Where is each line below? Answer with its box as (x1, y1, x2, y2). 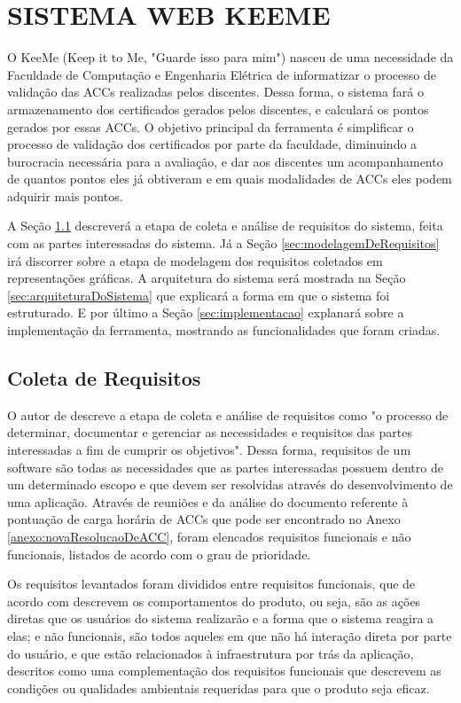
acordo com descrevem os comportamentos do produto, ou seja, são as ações (7, 591, 421, 610)
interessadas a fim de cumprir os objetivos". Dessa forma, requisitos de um (7, 441, 411, 459)
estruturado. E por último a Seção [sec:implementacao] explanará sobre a (7, 303, 404, 322)
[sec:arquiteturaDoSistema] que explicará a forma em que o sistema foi (7, 285, 390, 304)
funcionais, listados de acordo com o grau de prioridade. (7, 544, 311, 563)
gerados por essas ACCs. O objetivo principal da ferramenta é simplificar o (7, 117, 414, 136)
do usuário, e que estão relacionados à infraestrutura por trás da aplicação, (7, 644, 414, 662)
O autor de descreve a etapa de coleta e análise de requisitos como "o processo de (7, 405, 449, 424)
